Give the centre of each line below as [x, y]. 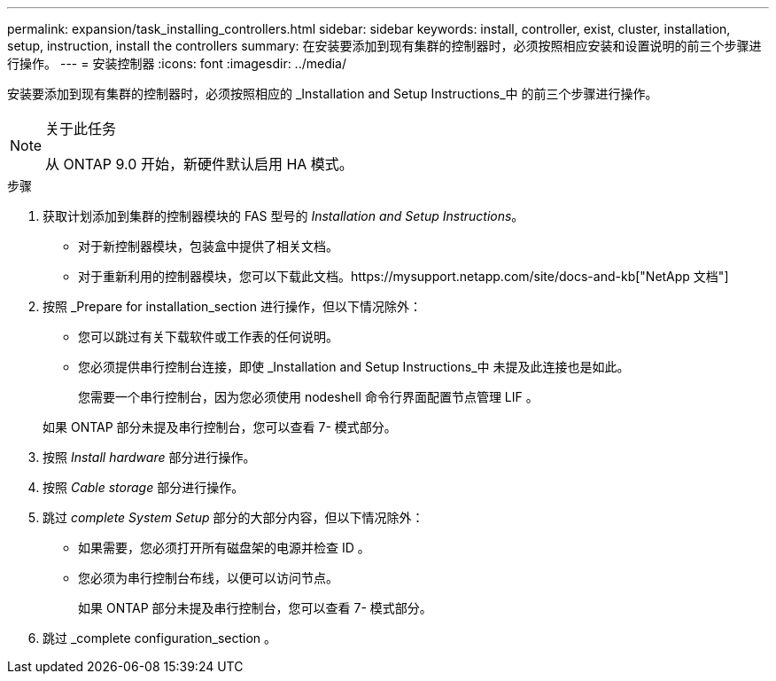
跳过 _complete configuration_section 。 [160, 638]
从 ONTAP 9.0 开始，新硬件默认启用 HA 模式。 [199, 164]
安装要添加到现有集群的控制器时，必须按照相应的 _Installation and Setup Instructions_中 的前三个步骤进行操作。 [333, 94]
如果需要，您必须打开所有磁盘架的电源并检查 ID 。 [224, 548]
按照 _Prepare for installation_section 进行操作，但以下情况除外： [232, 306]
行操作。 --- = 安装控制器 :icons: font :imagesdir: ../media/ [177, 63]
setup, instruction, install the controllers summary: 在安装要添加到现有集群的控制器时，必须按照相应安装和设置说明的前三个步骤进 [384, 46]
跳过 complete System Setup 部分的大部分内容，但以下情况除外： [233, 517]
